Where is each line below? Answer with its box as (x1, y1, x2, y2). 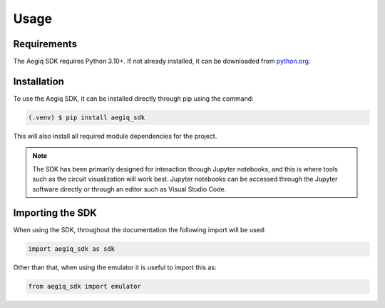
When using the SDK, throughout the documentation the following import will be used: (13, 226, 267, 234)
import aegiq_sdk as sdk (28, 245, 115, 253)
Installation (13, 75, 64, 87)
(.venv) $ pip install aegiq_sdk (28, 113, 145, 121)
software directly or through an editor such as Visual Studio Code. (32, 184, 227, 193)
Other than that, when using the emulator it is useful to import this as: (13, 263, 217, 272)
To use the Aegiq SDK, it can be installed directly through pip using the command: (13, 94, 254, 103)
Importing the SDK (13, 207, 98, 219)
